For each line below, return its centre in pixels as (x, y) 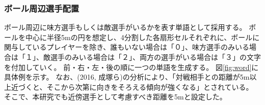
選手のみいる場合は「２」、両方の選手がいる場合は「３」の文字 (155, 57)
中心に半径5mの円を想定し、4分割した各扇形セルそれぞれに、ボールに (142, 37)
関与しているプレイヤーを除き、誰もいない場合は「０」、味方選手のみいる (127, 47)
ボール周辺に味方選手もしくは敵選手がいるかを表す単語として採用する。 (125, 27)
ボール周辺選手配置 (42, 8)
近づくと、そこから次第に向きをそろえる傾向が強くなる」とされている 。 (132, 86)
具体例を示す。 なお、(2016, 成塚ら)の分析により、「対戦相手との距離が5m (127, 77)
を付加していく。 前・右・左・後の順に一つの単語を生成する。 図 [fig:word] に (131, 67)
